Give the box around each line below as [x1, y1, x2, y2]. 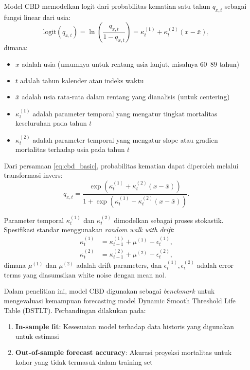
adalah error [197, 260, 233, 270]
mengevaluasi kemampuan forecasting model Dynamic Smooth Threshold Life [4, 295, 236, 305]
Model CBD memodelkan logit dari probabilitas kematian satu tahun [4, 1, 211, 11]
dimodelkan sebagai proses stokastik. [114, 215, 224, 225]
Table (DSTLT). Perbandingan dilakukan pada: [4, 305, 146, 315]
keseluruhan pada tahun [15, 118, 87, 128]
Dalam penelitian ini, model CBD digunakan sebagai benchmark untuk [4, 286, 215, 296]
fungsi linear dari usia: [4, 12, 71, 22]
